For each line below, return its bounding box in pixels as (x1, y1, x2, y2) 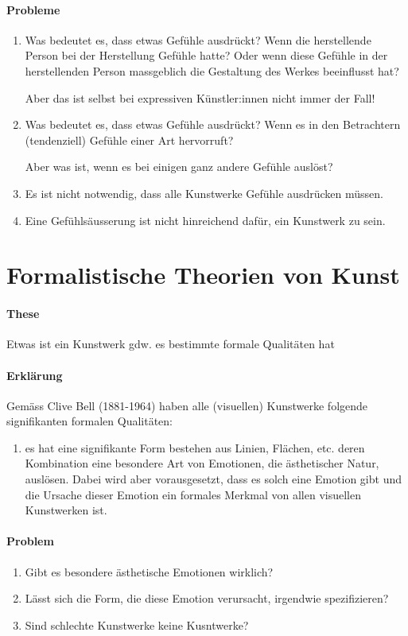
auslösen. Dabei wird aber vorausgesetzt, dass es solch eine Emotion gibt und (25, 471, 402, 487)
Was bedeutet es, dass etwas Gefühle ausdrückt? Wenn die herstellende (25, 31, 371, 48)
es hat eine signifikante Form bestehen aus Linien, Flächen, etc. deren (25, 439, 365, 456)
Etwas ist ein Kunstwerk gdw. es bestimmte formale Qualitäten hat (6, 335, 335, 352)
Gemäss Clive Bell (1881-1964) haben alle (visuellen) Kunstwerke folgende (6, 397, 368, 413)
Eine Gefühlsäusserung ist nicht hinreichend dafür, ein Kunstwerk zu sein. (25, 211, 386, 228)
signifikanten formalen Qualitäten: (6, 413, 173, 429)
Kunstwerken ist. (25, 502, 107, 518)
